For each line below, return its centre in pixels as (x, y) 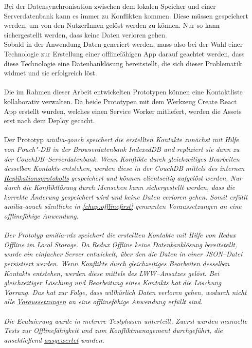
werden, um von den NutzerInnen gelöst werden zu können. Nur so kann (112, 25)
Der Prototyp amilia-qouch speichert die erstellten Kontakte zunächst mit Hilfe (121, 139)
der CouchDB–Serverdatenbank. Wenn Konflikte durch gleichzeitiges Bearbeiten (122, 158)
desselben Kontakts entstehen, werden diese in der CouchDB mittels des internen (124, 168)
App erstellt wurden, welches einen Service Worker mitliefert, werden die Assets (123, 111)
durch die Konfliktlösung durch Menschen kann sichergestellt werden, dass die (119, 187)
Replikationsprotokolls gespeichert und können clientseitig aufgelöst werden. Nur (123, 177)
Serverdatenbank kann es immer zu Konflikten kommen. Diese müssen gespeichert (126, 15)
